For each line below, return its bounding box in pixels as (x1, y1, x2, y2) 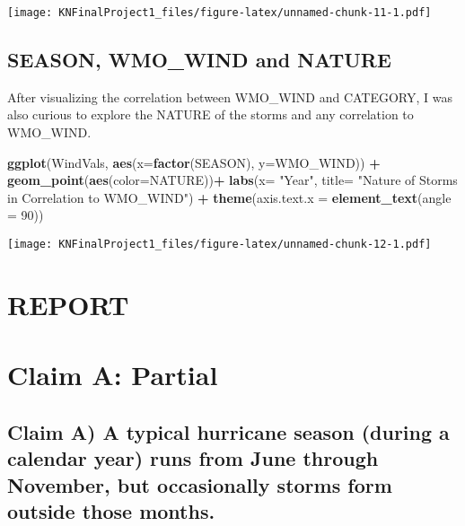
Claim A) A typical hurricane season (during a (7, 417, 450, 445)
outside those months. (7, 496, 215, 524)
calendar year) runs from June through (7, 444, 379, 472)
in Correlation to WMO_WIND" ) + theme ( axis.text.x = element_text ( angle (7, 188, 452, 206)
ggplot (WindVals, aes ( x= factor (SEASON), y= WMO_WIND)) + (7, 153, 381, 171)
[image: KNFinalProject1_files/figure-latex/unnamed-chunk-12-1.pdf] (7, 238, 432, 251)
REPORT (7, 285, 129, 322)
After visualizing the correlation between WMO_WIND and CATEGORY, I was (7, 87, 453, 106)
